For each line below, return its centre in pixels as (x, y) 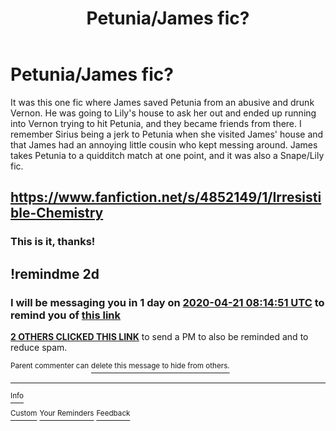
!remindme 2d (55, 273)
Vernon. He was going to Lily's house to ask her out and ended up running (163, 113)
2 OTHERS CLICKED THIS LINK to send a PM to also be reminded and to (159, 336)
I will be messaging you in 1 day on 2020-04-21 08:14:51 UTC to (167, 302)
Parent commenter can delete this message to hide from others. (120, 365)
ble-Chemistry (57, 213)
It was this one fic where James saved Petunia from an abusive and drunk (162, 102)
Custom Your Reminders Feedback (70, 413)
